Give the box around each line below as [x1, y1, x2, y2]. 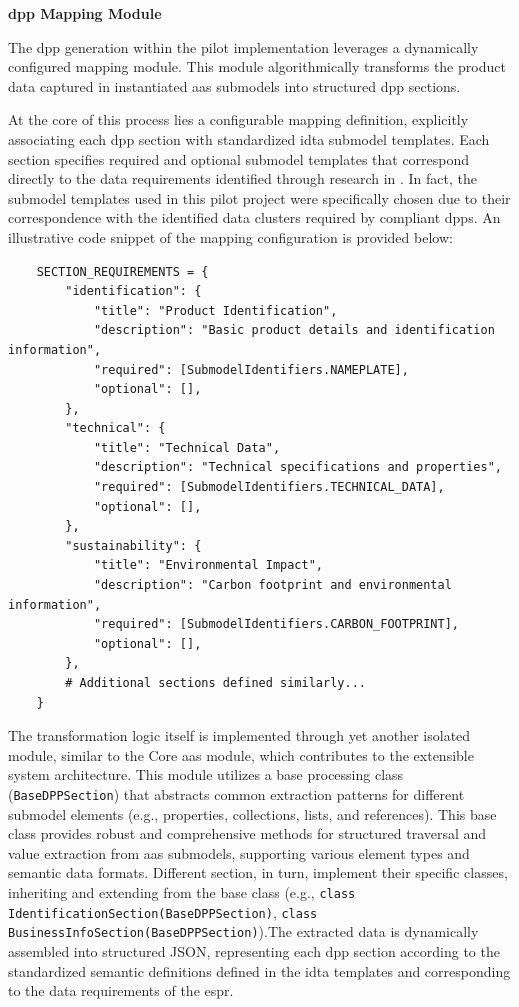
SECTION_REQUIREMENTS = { [36, 264, 209, 279]
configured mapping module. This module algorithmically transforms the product [8, 56, 506, 77]
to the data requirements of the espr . [8, 980, 234, 1001]
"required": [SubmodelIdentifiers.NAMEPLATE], [93, 362, 409, 377]
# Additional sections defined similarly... [65, 676, 366, 690]
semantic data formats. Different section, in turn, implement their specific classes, [8, 862, 508, 883]
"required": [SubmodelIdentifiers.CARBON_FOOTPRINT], [93, 617, 460, 632]
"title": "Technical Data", [93, 440, 281, 455]
